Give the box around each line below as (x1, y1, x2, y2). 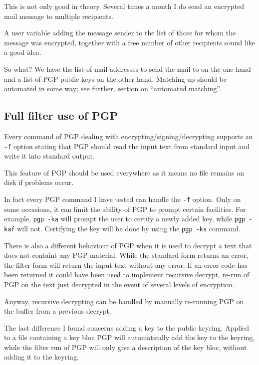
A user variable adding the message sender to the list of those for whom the (4, 27, 236, 38)
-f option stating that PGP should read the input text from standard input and (4, 141, 250, 151)
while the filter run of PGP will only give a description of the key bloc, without (4, 342, 247, 352)
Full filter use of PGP (4, 108, 118, 123)
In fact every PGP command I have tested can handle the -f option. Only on (4, 193, 241, 204)
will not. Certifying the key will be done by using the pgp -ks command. (17, 223, 241, 233)
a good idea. (4, 47, 41, 57)
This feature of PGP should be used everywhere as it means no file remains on (4, 167, 244, 178)
